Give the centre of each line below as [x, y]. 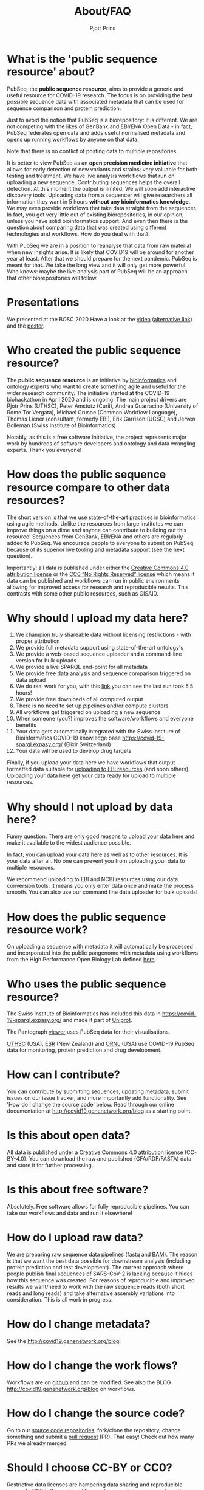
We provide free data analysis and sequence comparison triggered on [103, 673]
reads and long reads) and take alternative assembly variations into [91, 1293]
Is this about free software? [77, 1190]
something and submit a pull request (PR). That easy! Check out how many [100, 1437]
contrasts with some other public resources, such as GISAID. [83, 593]
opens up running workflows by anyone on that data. [73, 139]
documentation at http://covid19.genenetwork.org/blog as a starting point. [100, 1111]
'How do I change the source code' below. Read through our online [91, 1105]
